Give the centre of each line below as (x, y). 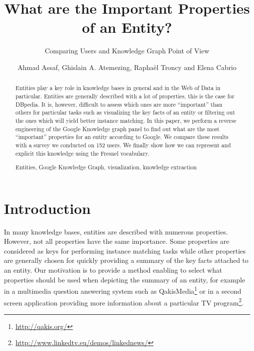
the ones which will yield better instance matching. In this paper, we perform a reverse (126, 120)
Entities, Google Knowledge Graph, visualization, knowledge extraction (106, 167)
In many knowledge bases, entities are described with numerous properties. (116, 231)
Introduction (47, 208)
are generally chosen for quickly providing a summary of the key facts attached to (126, 260)
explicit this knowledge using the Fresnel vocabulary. (82, 153)
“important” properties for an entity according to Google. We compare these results (122, 137)
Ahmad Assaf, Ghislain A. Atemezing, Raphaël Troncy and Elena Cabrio (127, 67)
